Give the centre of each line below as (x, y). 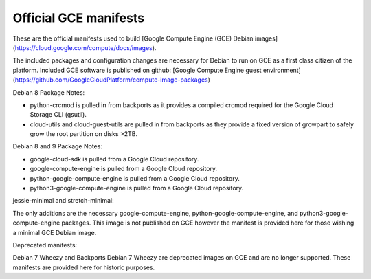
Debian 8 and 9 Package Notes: (58, 146)
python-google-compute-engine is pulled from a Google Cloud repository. (135, 178)
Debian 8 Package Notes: (49, 92)
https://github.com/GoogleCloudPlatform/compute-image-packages (112, 80)
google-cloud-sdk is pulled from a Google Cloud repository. (114, 159)
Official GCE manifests (78, 18)
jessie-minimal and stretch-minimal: (63, 201)
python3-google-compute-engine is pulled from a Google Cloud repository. (137, 188)
